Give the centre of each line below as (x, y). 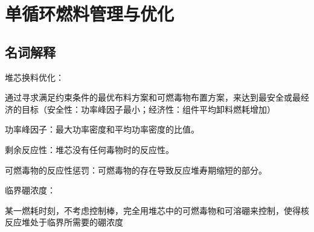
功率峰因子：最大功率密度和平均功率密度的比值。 (102, 129)
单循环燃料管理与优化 (90, 14)
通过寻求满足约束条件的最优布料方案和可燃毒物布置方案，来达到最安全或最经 (157, 97)
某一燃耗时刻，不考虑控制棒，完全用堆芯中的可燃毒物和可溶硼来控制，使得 (153, 210)
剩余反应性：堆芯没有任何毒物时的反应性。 (89, 149)
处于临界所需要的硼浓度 (76, 222)
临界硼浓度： (30, 190)
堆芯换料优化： (34, 77)
